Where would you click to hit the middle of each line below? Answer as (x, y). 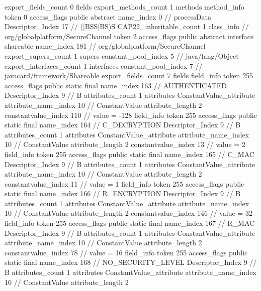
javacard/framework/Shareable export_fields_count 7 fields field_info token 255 (129, 76)
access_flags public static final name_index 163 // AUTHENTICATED (116, 85)
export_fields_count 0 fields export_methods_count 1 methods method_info (124, 7)
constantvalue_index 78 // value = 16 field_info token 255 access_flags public (126, 252)
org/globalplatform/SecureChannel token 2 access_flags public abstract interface (129, 36)
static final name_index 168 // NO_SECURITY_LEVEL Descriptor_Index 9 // (131, 262)
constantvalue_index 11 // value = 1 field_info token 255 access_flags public (124, 183)
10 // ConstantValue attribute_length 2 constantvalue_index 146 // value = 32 (128, 213)
